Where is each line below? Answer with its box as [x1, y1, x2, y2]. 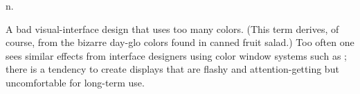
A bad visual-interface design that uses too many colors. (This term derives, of [6, 21, 339, 36]
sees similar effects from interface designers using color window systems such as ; [6, 48, 347, 62]
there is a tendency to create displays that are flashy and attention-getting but [6, 62, 339, 76]
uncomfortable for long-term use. [6, 75, 145, 89]
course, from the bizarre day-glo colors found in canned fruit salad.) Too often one [6, 35, 354, 49]
